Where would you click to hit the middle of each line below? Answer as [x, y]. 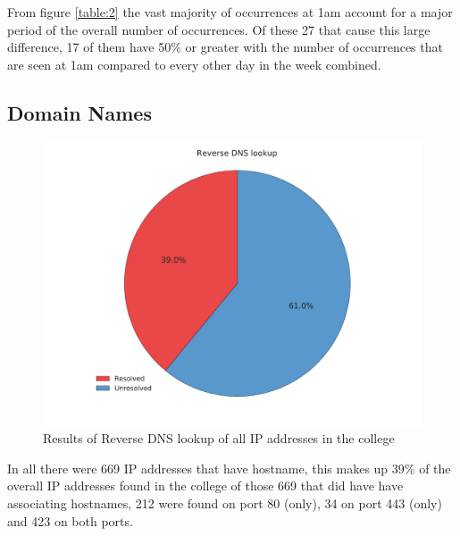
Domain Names [79, 112]
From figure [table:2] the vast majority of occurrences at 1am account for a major [230, 12]
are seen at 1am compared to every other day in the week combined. [194, 64]
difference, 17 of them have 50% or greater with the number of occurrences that [225, 47]
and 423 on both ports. [70, 520]
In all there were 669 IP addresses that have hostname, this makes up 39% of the [229, 468]
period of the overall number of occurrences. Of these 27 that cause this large [219, 29]
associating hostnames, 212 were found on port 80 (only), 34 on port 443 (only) [225, 502]
